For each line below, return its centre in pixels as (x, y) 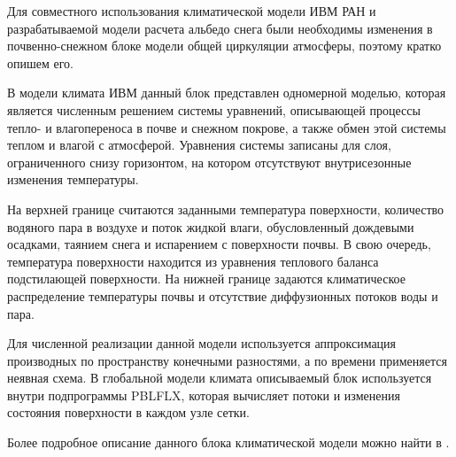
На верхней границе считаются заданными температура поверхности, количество (226, 209)
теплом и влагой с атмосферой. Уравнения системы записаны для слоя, (199, 145)
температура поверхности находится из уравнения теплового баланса (193, 261)
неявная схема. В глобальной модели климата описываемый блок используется (220, 378)
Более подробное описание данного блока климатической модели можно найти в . (228, 442)
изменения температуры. (73, 179)
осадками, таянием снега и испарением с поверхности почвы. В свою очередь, (219, 244)
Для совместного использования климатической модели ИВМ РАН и (192, 11)
